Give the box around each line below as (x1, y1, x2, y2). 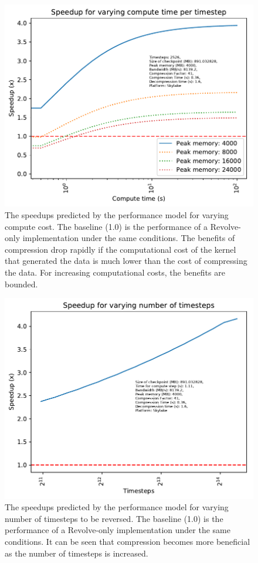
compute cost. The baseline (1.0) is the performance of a (5, 220, 208, 232)
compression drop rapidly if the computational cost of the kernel (5, 243, 236, 255)
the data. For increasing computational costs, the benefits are (5, 266, 225, 278)
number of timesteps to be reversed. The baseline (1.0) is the (5, 512, 223, 524)
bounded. (5, 277, 38, 290)
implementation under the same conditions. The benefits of (22, 232, 235, 244)
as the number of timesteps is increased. (5, 547, 148, 559)
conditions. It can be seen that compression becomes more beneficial (5, 535, 250, 548)
